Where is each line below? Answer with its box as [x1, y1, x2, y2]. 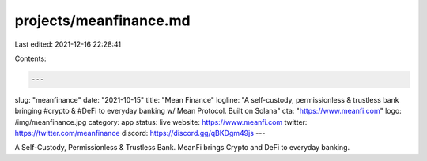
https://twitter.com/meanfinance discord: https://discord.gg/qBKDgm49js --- [14, 129, 266, 138]
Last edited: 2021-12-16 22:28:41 [14, 39, 122, 49]
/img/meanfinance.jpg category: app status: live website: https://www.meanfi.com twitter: [14, 117, 308, 126]
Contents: [14, 54, 47, 63]
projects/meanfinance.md [14, 12, 191, 29]
